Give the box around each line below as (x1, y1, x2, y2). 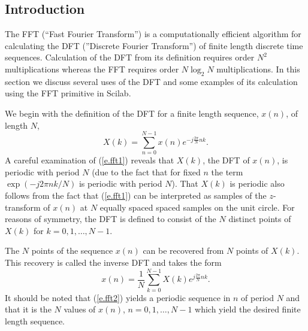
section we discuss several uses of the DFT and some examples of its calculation (5, 75, 298, 87)
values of (64, 303, 96, 315)
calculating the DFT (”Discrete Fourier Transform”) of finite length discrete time (5, 39, 303, 51)
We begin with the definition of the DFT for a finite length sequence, (5, 107, 259, 119)
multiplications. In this (216, 62, 300, 75)
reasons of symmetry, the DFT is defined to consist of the (5, 212, 216, 225)
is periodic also (230, 177, 285, 190)
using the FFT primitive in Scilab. (5, 87, 131, 99)
